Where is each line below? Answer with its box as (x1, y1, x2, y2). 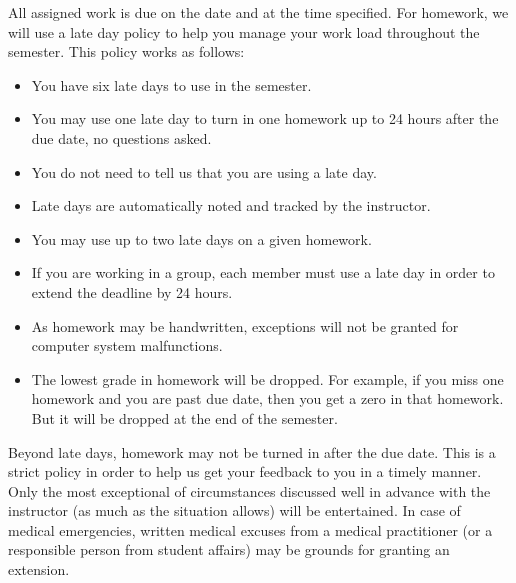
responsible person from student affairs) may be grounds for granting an (8, 539, 450, 560)
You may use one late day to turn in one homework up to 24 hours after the (31, 108, 499, 129)
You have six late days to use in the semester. (31, 74, 312, 95)
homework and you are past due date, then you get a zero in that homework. (31, 388, 504, 409)
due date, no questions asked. (31, 127, 212, 148)
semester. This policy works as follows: (8, 41, 245, 62)
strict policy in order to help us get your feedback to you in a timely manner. (8, 461, 482, 482)
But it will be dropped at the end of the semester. (31, 407, 338, 428)
